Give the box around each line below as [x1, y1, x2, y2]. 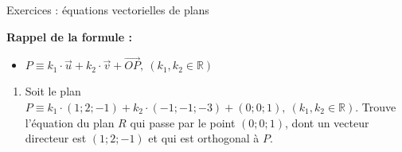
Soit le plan [25, 83, 81, 99]
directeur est [25, 130, 87, 146]
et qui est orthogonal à [148, 130, 260, 146]
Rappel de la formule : [6, 28, 132, 45]
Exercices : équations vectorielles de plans [6, 2, 209, 18]
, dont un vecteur [285, 114, 369, 131]
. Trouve [355, 99, 396, 115]
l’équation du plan [25, 114, 115, 131]
